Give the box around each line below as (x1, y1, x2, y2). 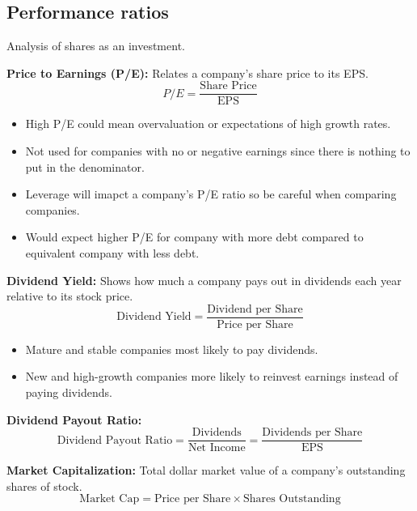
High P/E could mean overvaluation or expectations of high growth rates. (25, 115, 391, 132)
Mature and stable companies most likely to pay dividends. (25, 340, 318, 357)
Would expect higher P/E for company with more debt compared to (25, 228, 364, 245)
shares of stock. (6, 477, 82, 494)
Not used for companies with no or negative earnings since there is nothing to (25, 143, 411, 160)
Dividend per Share (207, 303, 303, 315)
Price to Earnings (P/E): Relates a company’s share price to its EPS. (6, 64, 369, 81)
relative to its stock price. (6, 287, 133, 304)
